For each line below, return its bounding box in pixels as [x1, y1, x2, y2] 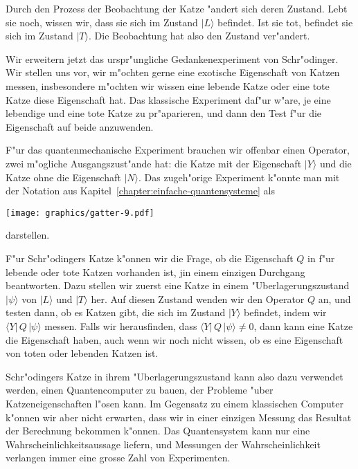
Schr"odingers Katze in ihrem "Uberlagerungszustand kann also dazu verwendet [6, 369, 343, 383]
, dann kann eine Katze [253, 318, 353, 333]
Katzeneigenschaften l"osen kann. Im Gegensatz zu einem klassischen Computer [6, 396, 343, 410]
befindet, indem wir [244, 305, 327, 320]
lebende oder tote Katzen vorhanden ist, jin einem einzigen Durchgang [6, 264, 305, 279]
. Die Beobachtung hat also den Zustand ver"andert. [88, 28, 310, 43]
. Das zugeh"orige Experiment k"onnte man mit [138, 169, 340, 184]
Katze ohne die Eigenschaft [6, 169, 121, 184]
